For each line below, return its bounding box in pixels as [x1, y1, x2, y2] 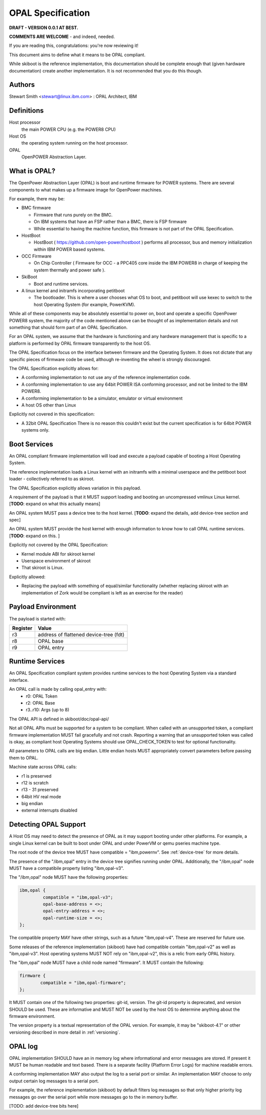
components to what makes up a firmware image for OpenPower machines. [9, 186, 163, 192]
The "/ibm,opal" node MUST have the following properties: [9, 874, 129, 880]
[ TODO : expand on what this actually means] [9, 501, 100, 507]
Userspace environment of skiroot [21, 558, 91, 564]
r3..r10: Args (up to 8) [26, 707, 69, 713]
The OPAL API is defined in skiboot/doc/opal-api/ [9, 716, 109, 722]
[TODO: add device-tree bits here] [9, 1103, 79, 1109]
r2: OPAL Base [26, 700, 55, 706]
